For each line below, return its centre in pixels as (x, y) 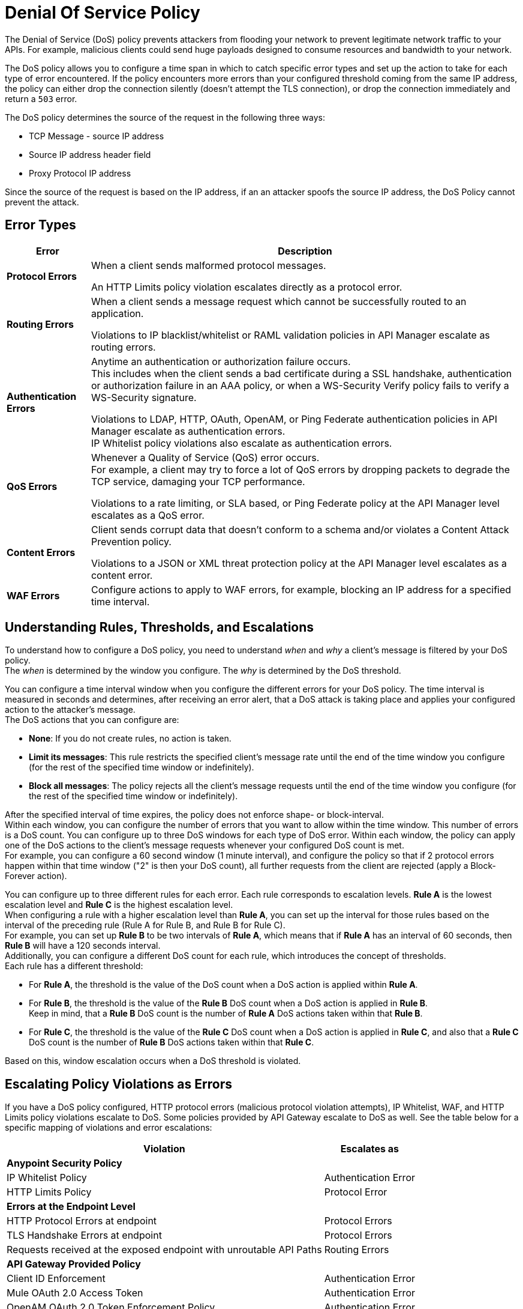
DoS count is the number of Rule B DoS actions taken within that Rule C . (172, 1042)
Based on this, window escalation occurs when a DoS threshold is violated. (153, 1061)
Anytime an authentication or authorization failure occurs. (221, 361)
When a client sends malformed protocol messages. (208, 265)
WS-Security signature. (144, 397)
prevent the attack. (42, 202)
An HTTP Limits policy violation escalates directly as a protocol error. (247, 287)
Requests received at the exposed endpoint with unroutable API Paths (164, 1250)
